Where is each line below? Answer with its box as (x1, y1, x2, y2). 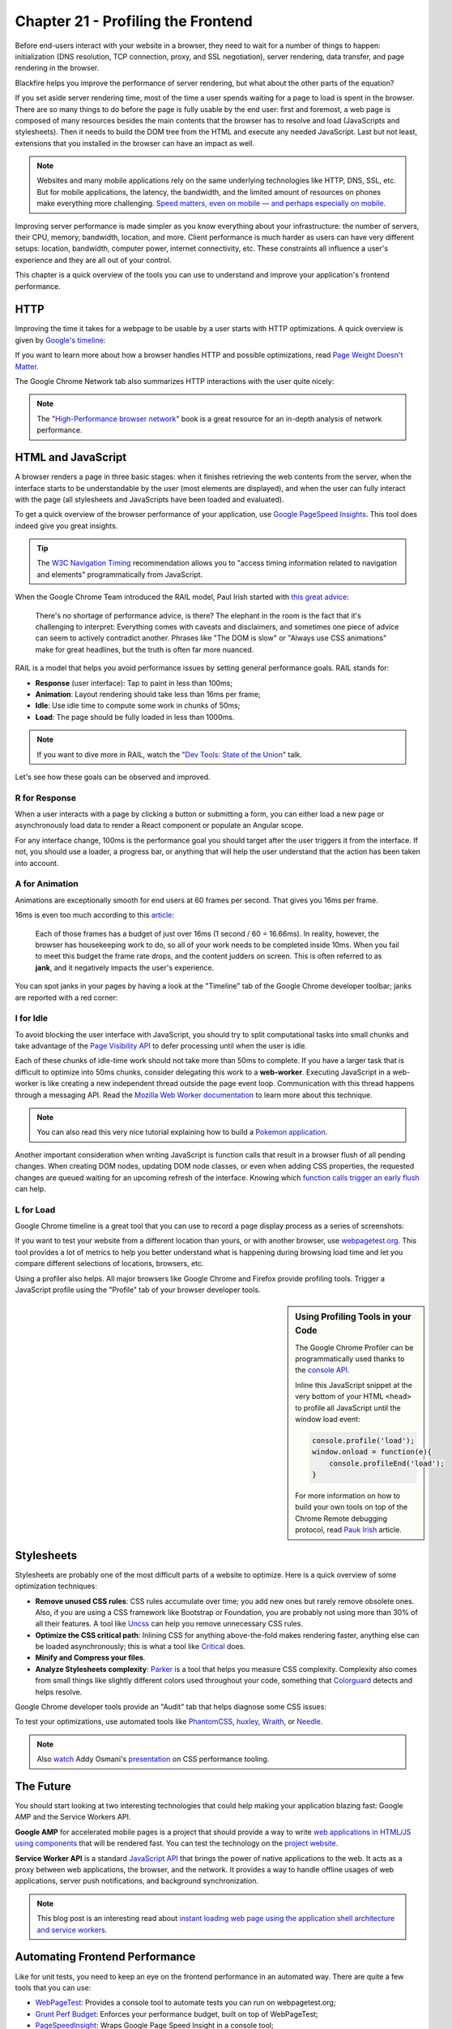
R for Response (15, 792, 77, 803)
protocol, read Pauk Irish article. (295, 1525, 403, 1535)
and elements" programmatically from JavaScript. (36, 569, 203, 579)
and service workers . (36, 1924, 108, 1935)
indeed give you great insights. (15, 520, 118, 531)
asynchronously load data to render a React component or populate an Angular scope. (15, 821, 304, 830)
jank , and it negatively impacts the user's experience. (35, 963, 215, 972)
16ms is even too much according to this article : (15, 910, 174, 920)
